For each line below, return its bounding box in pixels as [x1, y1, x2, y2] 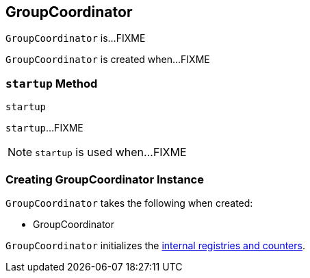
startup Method [5, 76, 98, 90]
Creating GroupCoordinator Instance [5, 172, 204, 186]
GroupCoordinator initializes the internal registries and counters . [5, 239, 305, 251]
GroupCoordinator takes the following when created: [5, 197, 253, 209]
